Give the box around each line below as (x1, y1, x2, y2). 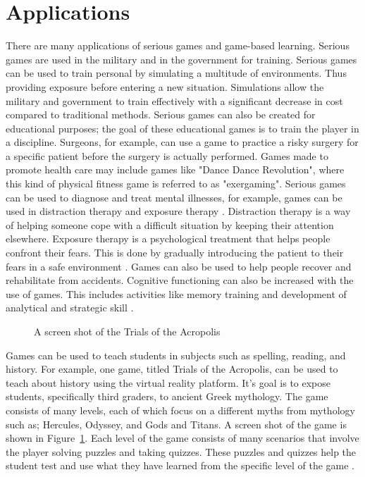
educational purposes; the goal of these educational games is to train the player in (6, 120, 359, 135)
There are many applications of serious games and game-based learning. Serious (6, 38, 349, 53)
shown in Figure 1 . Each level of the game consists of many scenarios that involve (6, 430, 359, 445)
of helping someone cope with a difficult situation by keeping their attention (6, 217, 334, 232)
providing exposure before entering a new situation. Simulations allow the (6, 79, 324, 94)
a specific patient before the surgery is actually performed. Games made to (6, 148, 328, 163)
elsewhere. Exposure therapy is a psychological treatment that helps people (6, 231, 330, 246)
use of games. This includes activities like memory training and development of (6, 286, 347, 301)
